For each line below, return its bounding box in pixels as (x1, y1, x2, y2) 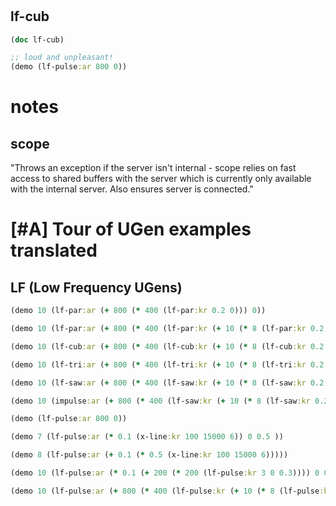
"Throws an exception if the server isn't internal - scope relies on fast (10, 162, 297, 174)
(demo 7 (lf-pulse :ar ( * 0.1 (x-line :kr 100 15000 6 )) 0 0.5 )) (10, 432, 284, 442)
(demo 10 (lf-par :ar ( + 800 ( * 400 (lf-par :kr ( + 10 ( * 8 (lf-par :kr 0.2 (10, 324, 325, 334)
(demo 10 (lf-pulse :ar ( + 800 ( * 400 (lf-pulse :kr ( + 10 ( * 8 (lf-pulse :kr (10, 486, 333, 496)
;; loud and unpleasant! (10, 53, 114, 63)
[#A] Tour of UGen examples (10, 218, 252, 241)
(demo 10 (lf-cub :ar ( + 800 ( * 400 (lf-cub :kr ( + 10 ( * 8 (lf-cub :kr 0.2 (10, 341, 325, 352)
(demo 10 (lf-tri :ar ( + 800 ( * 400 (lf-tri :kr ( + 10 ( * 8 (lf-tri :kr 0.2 (10, 359, 325, 370)
